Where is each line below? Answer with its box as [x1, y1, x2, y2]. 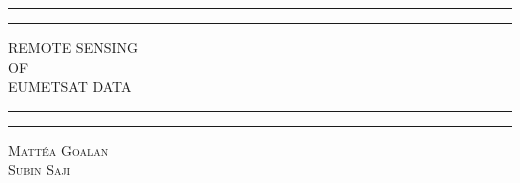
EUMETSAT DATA [8, 76, 132, 97]
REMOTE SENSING [8, 37, 139, 57]
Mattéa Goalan [8, 139, 109, 160]
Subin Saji [8, 159, 71, 180]
